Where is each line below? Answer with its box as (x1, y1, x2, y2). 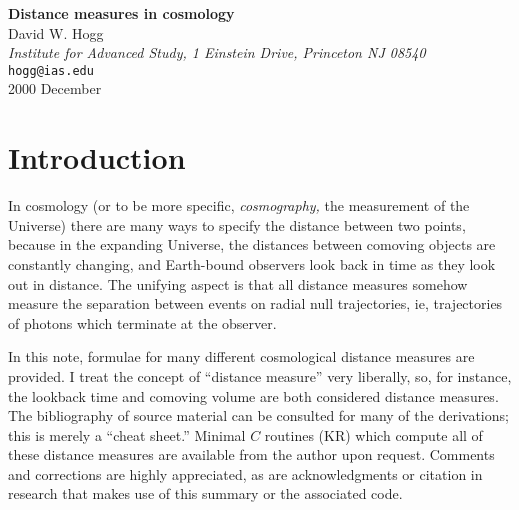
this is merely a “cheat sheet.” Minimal (8, 424, 246, 445)
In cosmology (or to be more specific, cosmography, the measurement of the (8, 195, 470, 216)
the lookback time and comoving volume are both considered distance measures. (8, 385, 499, 406)
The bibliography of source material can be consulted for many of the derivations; (8, 405, 509, 426)
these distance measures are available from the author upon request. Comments (8, 444, 495, 465)
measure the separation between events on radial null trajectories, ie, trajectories (8, 293, 503, 314)
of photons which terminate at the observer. (8, 312, 277, 333)
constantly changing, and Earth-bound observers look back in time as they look (8, 253, 496, 274)
